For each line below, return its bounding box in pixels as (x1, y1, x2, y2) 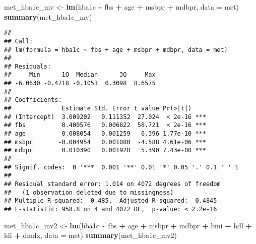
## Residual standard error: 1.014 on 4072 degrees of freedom (4, 180, 221, 188)
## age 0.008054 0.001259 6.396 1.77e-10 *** (4, 130, 206, 138)
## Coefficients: (4, 96, 62, 104)
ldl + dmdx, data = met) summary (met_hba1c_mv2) (4, 230, 177, 240)
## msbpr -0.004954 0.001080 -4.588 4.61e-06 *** (4, 138, 206, 146)
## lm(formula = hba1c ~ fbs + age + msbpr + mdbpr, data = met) (4, 46, 228, 53)
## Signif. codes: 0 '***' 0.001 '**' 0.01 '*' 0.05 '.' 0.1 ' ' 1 (4, 163, 239, 171)
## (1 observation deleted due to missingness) (4, 189, 174, 196)
